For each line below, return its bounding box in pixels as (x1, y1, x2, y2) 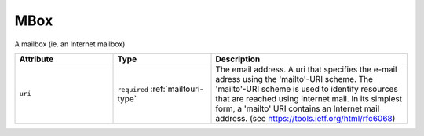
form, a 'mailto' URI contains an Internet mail (215, 103, 380, 114)
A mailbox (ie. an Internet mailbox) (14, 39, 126, 49)
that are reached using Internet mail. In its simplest (215, 93, 403, 104)
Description (215, 53, 261, 64)
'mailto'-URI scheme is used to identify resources (215, 83, 398, 94)
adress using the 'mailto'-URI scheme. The (215, 73, 373, 84)
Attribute (19, 53, 54, 64)
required (117, 85, 149, 94)
